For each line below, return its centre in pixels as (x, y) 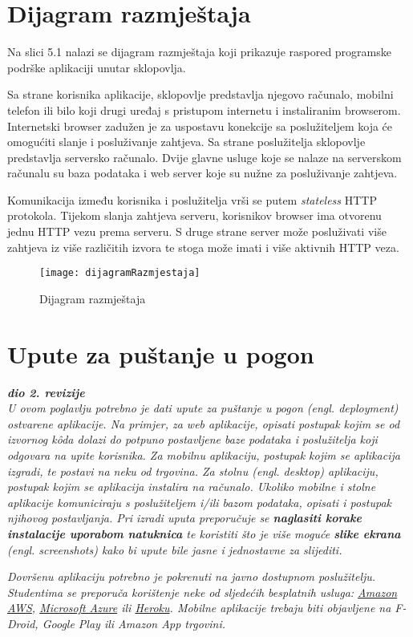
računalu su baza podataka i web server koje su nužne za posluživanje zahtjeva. (202, 173)
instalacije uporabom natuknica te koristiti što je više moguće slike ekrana (204, 533)
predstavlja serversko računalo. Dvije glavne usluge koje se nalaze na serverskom (204, 157)
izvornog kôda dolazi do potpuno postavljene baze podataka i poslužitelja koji (192, 439)
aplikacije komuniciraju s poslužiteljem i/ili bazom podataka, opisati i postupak (200, 502)
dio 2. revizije (46, 392)
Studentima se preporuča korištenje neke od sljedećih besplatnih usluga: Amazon (202, 592)
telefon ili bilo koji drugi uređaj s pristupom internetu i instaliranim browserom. (204, 110)
